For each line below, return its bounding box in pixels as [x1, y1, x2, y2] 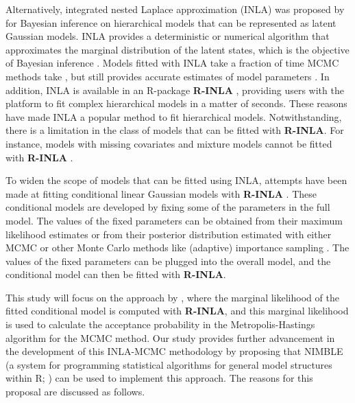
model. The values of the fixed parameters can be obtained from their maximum [5, 213, 343, 227]
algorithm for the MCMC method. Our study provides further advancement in [5, 330, 335, 345]
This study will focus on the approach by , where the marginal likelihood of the [5, 290, 339, 304]
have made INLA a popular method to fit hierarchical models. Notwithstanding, [5, 109, 342, 124]
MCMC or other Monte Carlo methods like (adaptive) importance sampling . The [5, 240, 350, 255]
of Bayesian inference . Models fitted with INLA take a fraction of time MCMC [5, 56, 339, 70]
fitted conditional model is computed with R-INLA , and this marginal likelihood [5, 303, 349, 318]
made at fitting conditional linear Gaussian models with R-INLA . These [5, 186, 317, 200]
